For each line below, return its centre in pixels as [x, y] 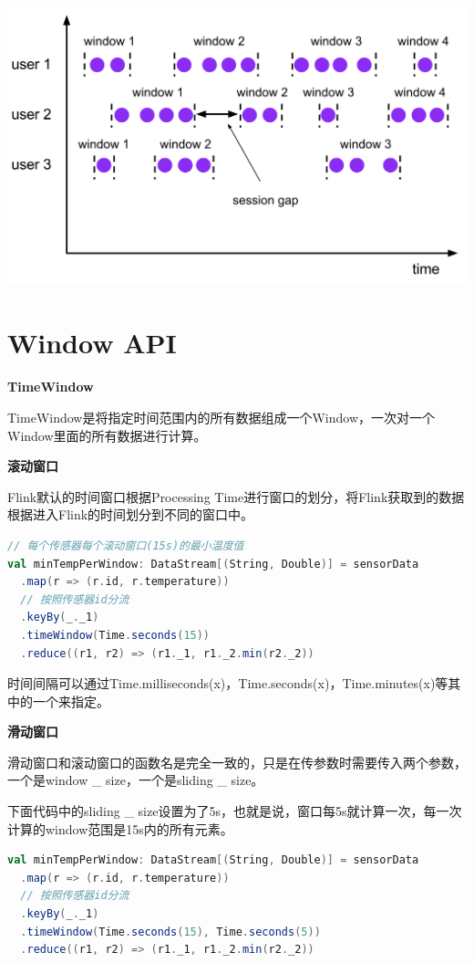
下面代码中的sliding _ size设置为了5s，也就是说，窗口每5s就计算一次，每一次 [235, 811]
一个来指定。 [71, 701]
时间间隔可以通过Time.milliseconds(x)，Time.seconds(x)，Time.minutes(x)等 [228, 683]
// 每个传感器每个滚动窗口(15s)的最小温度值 [126, 545]
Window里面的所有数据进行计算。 [107, 435]
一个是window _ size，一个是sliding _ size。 [136, 780]
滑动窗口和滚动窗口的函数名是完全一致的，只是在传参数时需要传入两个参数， [237, 762]
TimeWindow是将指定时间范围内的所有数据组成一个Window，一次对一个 [222, 417]
